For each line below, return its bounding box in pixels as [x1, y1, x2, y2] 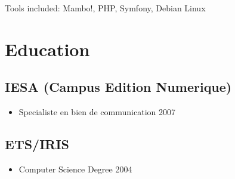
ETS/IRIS [5, 135, 70, 153]
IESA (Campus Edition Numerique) [5, 78, 232, 96]
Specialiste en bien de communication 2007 [18, 106, 175, 118]
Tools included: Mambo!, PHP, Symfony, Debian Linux [5, 2, 206, 14]
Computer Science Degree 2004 [18, 162, 132, 175]
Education [5, 36, 90, 61]
